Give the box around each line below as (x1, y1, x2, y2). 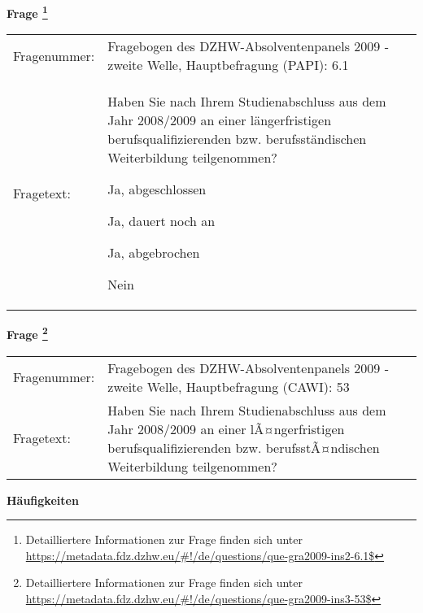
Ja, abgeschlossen (107, 180, 207, 199)
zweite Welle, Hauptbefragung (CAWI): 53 (107, 376, 350, 396)
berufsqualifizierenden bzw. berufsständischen (107, 129, 367, 149)
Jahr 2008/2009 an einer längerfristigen (107, 111, 332, 130)
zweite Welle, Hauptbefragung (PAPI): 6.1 (107, 55, 349, 75)
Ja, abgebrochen (107, 243, 200, 263)
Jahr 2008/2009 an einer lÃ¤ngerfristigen (107, 419, 345, 438)
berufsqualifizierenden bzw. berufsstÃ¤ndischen (107, 437, 380, 457)
